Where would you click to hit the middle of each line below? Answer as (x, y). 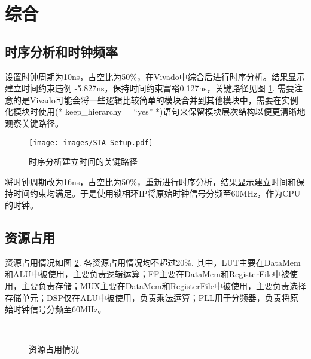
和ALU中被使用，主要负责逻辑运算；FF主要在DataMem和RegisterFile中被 (147, 274)
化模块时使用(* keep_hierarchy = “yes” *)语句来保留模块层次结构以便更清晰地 (155, 111)
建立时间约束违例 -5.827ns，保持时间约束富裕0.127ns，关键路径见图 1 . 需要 (150, 88)
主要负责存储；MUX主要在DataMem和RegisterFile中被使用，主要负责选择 (164, 285)
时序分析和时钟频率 (61, 51)
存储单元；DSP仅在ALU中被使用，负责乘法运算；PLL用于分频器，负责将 (147, 297)
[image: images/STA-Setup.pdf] (91, 142)
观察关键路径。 (34, 123)
